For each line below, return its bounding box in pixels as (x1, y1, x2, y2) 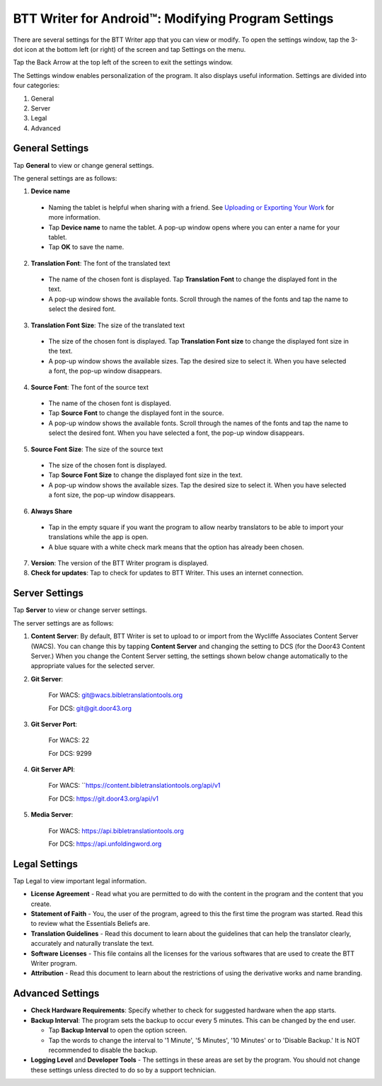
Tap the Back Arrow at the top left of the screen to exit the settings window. (13, 58, 233, 67)
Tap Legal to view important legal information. (13, 876, 147, 885)
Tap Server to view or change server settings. (13, 606, 148, 614)
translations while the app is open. (48, 533, 149, 541)
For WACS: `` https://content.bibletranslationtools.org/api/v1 (48, 781, 221, 790)
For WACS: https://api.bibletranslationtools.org (48, 826, 184, 835)
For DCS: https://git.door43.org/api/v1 (48, 794, 159, 803)
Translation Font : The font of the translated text (30, 259, 170, 267)
